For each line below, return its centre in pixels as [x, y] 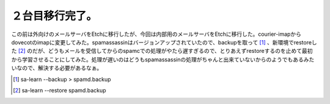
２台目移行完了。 [54, 16]
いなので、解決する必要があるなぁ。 [57, 68]
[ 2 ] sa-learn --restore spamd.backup [60, 90]
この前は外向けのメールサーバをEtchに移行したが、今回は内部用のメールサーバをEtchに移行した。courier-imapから [156, 34]
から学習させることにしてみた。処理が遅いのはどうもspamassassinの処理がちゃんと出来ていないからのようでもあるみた [163, 59]
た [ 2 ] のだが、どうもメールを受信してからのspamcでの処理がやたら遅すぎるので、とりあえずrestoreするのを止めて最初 [162, 51]
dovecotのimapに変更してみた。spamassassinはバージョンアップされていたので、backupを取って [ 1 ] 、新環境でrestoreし [164, 42]
